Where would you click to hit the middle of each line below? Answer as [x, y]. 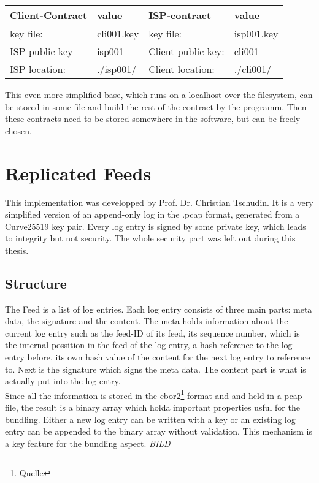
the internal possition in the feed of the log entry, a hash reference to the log [149, 345]
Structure [36, 283]
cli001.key [118, 33]
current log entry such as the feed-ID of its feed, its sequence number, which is [152, 333]
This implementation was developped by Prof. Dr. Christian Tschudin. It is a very [159, 202]
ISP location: [38, 69]
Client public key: [186, 51]
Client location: [182, 69]
